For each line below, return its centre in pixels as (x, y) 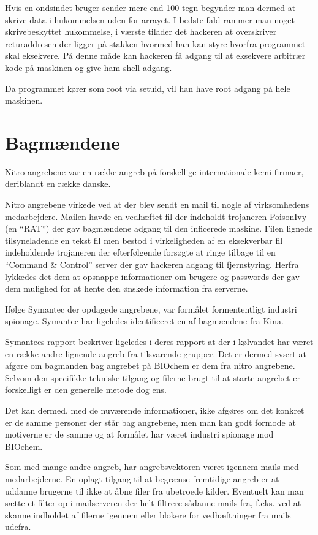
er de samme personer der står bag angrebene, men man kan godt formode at (150, 422)
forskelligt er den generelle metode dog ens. (86, 389)
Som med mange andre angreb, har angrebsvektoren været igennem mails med (152, 467)
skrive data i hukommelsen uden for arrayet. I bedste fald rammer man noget (150, 19)
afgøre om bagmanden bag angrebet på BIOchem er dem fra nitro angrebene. (150, 366)
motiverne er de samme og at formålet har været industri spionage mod (139, 434)
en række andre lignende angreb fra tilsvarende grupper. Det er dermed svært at (156, 353)
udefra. (18, 527)
